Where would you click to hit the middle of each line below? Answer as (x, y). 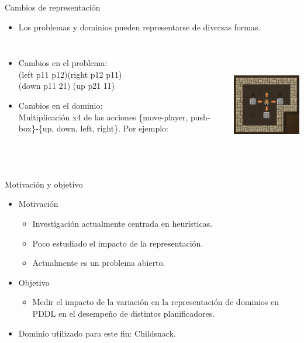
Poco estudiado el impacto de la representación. (118, 243)
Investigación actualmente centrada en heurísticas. (122, 223)
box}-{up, (36, 128)
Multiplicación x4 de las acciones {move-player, (103, 117)
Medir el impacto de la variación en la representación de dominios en (156, 302)
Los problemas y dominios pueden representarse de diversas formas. (139, 27)
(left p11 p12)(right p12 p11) (70, 74)
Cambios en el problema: (63, 63)
